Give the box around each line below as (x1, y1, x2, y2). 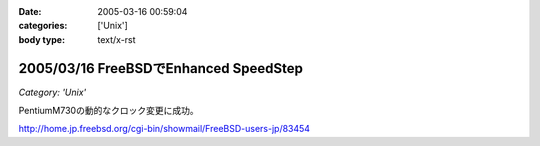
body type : (18, 33, 65, 45)
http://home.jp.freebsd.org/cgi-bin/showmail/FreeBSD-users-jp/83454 (18, 123, 310, 135)
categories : (18, 20, 68, 32)
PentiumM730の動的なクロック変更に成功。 (18, 105, 199, 117)
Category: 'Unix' (18, 86, 87, 98)
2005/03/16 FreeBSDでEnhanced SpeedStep (18, 60, 304, 77)
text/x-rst (97, 33, 136, 45)
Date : (18, 6, 42, 17)
